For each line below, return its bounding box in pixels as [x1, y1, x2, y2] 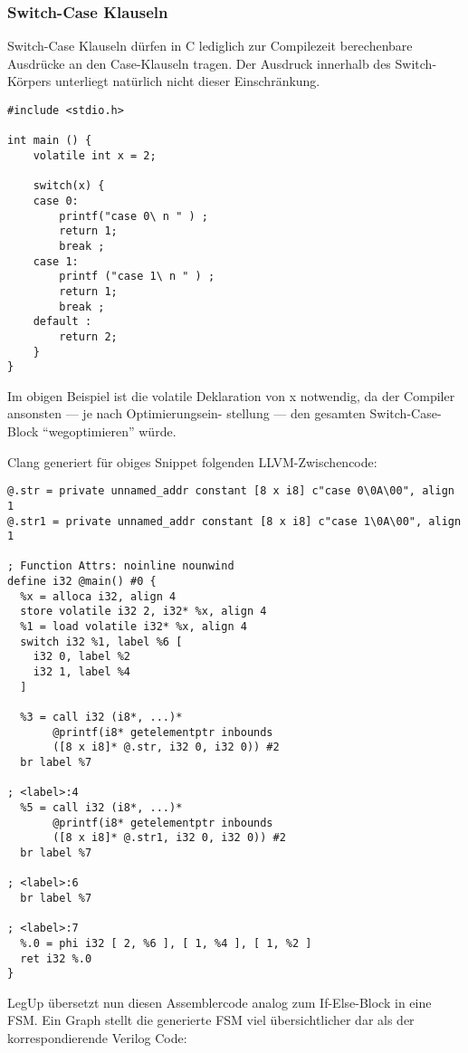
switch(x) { [33, 179, 105, 193]
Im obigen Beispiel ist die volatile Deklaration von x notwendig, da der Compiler [7, 386, 455, 405]
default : [33, 315, 92, 329]
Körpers [7, 72, 52, 91]
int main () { [7, 134, 92, 148]
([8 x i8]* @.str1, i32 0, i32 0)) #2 [53, 831, 286, 845]
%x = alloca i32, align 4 [20, 589, 177, 603]
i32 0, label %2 [33, 650, 131, 664]
